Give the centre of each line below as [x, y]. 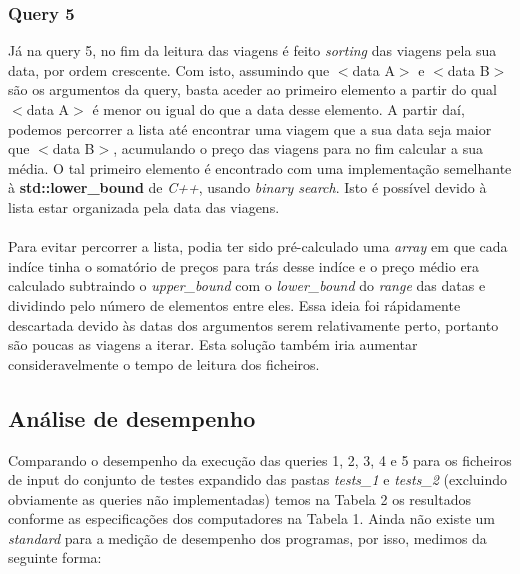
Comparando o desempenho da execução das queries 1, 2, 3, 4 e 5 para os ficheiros [260, 459]
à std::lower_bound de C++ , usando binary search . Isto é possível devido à [247, 187]
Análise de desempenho [132, 417]
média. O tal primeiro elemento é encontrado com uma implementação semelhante [260, 167]
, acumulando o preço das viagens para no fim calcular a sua [298, 148]
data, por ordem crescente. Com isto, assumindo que [169, 69]
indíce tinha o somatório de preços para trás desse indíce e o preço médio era [244, 265]
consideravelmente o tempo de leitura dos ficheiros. [164, 363]
